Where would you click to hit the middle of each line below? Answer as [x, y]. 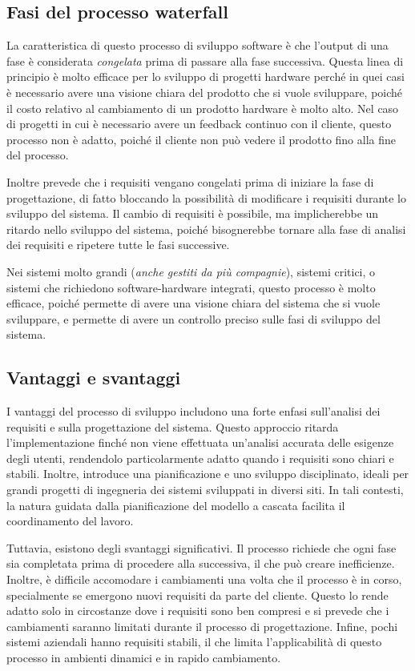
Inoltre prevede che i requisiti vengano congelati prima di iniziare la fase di [190, 181]
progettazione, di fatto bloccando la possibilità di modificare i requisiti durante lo [206, 197]
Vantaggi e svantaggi [94, 378]
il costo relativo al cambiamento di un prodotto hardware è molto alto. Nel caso [203, 108]
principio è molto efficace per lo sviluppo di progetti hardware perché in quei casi [205, 76]
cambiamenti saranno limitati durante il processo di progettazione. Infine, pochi [202, 626]
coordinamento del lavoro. [70, 521]
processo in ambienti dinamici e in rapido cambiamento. [144, 657]
